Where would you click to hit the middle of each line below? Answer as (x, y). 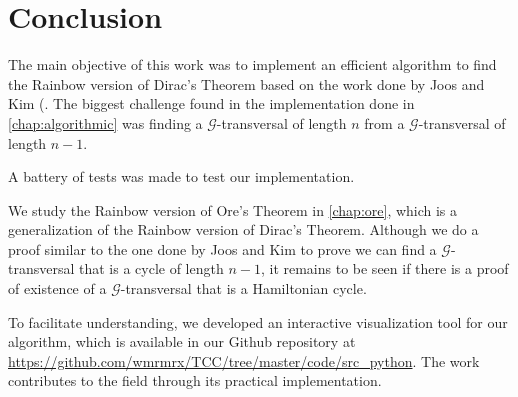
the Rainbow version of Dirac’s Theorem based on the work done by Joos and (246, 83)
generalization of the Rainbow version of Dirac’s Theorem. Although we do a (243, 229)
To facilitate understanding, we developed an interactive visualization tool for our (258, 321)
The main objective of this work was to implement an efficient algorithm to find (252, 64)
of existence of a (57, 288)
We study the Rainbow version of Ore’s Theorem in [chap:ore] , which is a (233, 209)
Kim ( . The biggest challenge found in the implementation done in (211, 103)
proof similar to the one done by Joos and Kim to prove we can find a (222, 248)
